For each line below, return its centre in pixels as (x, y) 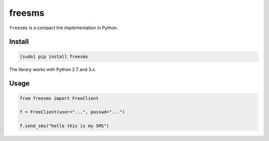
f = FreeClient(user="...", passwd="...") (72, 112)
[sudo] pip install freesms (54, 56)
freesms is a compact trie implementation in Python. (64, 28)
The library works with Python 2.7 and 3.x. (53, 69)
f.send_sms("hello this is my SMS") (65, 126)
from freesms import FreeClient (59, 98)
